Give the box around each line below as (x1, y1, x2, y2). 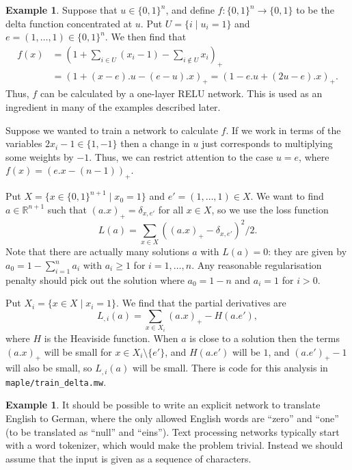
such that (47, 202, 87, 216)
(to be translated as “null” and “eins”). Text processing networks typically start (5, 424, 340, 439)
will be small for (44, 344, 112, 358)
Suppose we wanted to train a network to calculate (5, 122, 218, 137)
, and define (165, 3, 215, 16)
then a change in (120, 136, 190, 151)
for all (158, 202, 184, 216)
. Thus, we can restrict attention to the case (89, 149, 273, 164)
